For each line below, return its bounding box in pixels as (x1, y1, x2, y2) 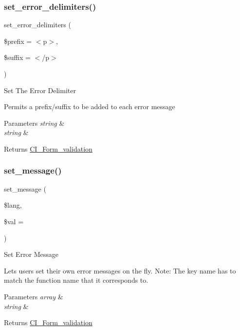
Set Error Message (4, 249, 59, 259)
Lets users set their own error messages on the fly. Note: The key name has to (4, 265, 236, 275)
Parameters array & (4, 291, 63, 301)
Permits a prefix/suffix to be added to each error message (4, 101, 175, 112)
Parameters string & (4, 117, 65, 128)
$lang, (4, 200, 22, 210)
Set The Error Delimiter (4, 85, 76, 95)
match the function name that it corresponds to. (4, 275, 148, 285)
